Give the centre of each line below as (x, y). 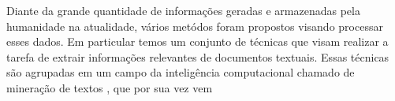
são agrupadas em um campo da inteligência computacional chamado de (181, 72)
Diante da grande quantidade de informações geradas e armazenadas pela (183, 10)
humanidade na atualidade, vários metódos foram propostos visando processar (195, 26)
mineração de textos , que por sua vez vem (110, 87)
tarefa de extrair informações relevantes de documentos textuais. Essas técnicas (198, 56)
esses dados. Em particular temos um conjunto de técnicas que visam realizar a (197, 41)
